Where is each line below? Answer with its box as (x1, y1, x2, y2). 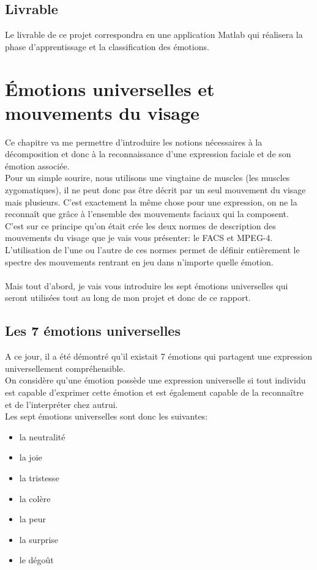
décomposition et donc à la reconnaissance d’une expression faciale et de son (5, 147, 291, 160)
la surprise (19, 533, 59, 546)
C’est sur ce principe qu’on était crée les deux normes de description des (5, 219, 276, 232)
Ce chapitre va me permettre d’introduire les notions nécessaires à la (5, 135, 263, 148)
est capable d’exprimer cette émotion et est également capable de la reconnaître (5, 386, 304, 398)
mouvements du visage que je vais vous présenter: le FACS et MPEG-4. (5, 231, 273, 244)
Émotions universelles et (5, 76, 215, 101)
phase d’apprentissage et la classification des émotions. (5, 40, 209, 53)
